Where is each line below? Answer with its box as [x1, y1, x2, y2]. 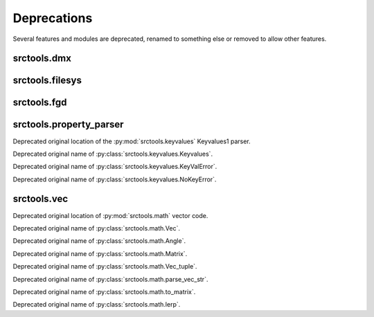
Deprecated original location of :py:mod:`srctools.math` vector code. [12, 211, 208, 219]
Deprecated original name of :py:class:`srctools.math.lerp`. [12, 300, 181, 309]
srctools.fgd [12, 97, 67, 109]
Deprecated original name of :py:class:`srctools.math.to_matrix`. [12, 287, 196, 296]
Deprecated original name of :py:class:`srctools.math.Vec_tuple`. [12, 262, 197, 271]
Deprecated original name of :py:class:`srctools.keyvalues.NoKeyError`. [12, 175, 217, 183]
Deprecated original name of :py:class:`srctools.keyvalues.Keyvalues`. [12, 150, 213, 158]
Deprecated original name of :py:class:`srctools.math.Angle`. [12, 237, 186, 245]
